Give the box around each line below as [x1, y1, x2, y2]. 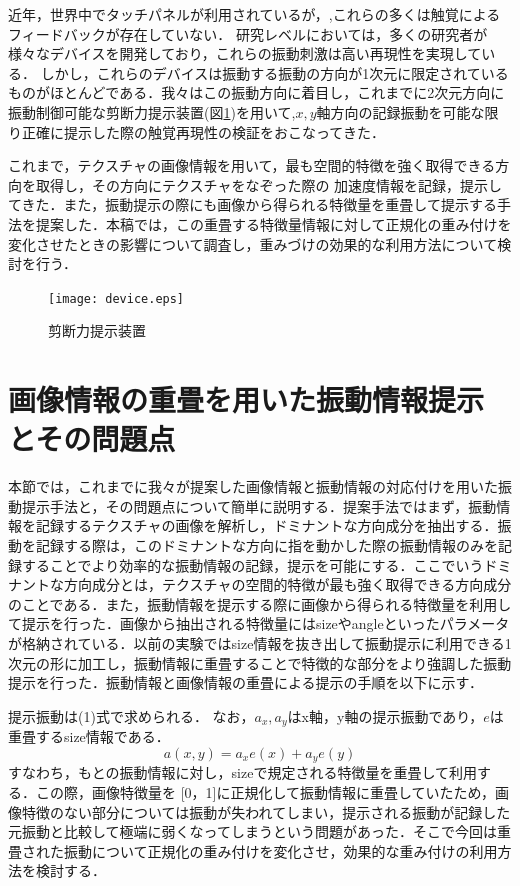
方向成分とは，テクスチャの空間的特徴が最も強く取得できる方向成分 [63, 574, 512, 595]
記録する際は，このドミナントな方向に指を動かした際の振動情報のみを [35, 535, 498, 556]
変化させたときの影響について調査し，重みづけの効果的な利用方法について [8, 233, 498, 254]
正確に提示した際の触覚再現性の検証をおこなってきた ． [21, 121, 385, 142]
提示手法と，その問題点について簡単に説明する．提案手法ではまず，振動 [21, 495, 497, 516]
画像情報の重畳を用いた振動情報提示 [8, 379, 485, 420]
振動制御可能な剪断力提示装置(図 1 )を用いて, [8, 101, 296, 122]
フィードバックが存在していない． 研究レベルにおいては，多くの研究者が [8, 23, 488, 44]
